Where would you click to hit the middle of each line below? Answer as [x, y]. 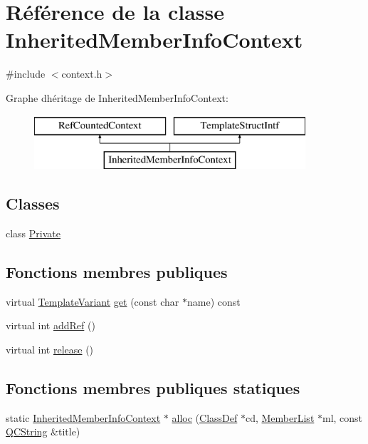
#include [26, 74]
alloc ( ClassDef [205, 417]
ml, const [343, 417]
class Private [33, 233]
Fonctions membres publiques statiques [153, 387]
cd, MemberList [280, 417]
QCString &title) [43, 432]
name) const [214, 301]
